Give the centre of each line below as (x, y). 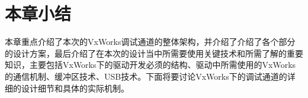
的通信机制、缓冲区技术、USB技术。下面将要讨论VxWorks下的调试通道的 (146, 76)
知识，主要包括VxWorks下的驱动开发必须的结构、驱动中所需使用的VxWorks (150, 65)
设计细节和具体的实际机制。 (75, 88)
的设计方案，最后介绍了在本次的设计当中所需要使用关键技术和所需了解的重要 (154, 53)
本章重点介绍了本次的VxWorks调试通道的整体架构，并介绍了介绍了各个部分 (150, 42)
